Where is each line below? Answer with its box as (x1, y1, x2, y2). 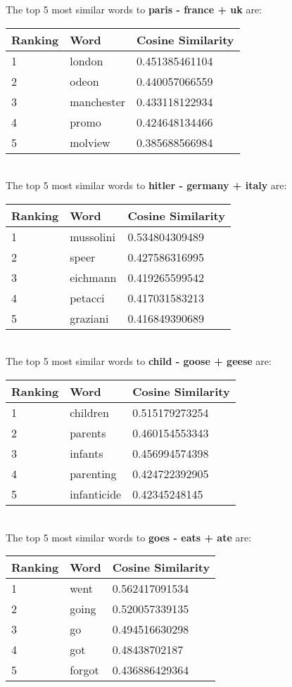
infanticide (70, 485, 122, 502)
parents (70, 424, 106, 441)
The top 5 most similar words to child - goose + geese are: (6, 354, 272, 368)
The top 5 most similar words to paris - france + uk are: (6, 2, 262, 16)
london (70, 52, 103, 69)
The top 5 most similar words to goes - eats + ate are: (6, 529, 252, 544)
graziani (70, 309, 109, 326)
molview (70, 134, 110, 150)
